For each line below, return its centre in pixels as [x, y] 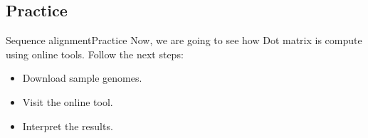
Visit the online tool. [68, 101]
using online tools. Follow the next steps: [95, 54]
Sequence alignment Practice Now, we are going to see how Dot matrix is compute [184, 40]
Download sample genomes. [82, 78]
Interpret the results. [68, 126]
